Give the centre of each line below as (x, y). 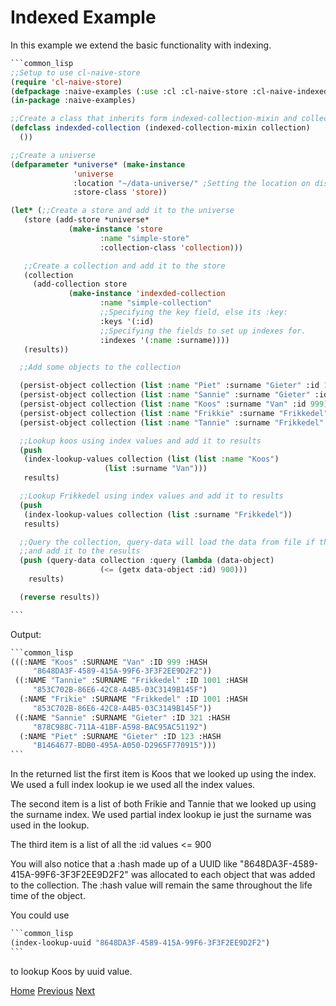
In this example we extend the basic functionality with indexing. (141, 45)
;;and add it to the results (80, 551)
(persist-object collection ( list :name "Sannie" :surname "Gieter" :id (174, 395)
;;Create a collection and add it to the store (124, 266)
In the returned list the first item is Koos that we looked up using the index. (163, 774)
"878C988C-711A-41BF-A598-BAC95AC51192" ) (120, 727)
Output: (26, 634)
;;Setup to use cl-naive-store (75, 72)
